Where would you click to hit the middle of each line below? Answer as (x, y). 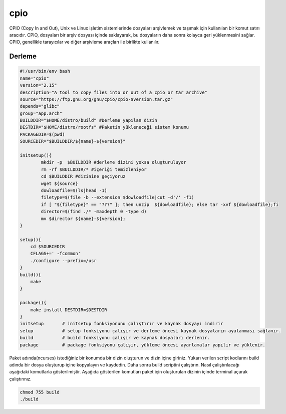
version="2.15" (38, 85)
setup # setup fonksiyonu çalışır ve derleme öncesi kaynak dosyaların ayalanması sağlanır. (151, 331)
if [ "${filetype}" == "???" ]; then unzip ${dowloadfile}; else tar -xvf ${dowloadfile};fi (160, 204)
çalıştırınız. (21, 379)
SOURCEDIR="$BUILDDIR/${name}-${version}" (73, 141)
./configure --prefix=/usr (64, 260)
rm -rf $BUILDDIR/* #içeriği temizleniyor (94, 169)
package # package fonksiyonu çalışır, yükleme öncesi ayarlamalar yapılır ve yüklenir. (142, 345)
